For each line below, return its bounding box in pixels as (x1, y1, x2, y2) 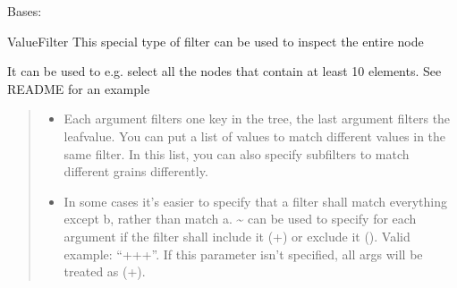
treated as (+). (63, 262, 146, 281)
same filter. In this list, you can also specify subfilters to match (63, 144, 410, 163)
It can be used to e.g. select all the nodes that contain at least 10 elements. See (7, 62, 442, 80)
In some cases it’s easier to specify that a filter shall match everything (63, 191, 447, 210)
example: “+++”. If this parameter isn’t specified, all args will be (63, 244, 423, 263)
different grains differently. (63, 162, 208, 181)
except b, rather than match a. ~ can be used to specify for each (63, 209, 417, 228)
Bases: (7, 2, 42, 20)
